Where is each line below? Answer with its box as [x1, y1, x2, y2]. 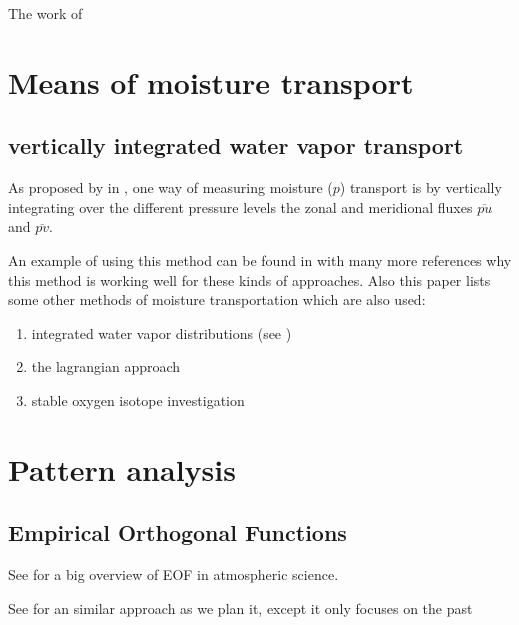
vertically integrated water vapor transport [8, 130, 464, 161]
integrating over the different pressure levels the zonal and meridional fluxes [8, 196, 473, 217]
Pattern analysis [8, 448, 236, 489]
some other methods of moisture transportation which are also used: [8, 289, 426, 310]
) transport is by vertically [339, 177, 502, 198]
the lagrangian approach [31, 356, 181, 377]
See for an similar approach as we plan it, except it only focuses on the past [8, 597, 473, 618]
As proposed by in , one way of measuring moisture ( [8, 177, 333, 198]
